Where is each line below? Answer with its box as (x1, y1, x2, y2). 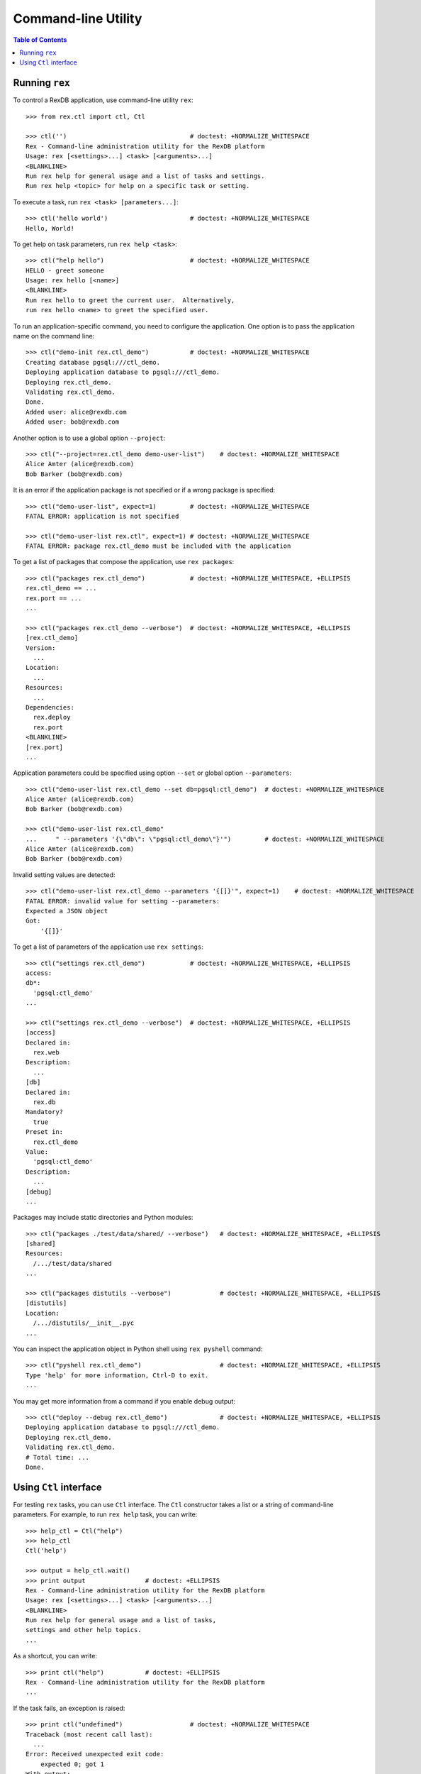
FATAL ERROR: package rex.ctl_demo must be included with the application (26, 542, 291, 550)
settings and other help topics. (26, 1626, 142, 1634)
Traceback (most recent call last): (26, 1730, 153, 1739)
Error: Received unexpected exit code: (26, 1750, 164, 1758)
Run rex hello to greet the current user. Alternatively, (26, 296, 235, 304)
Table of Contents (13, 35, 67, 44)
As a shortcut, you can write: (13, 1652, 97, 1660)
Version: (26, 644, 56, 652)
